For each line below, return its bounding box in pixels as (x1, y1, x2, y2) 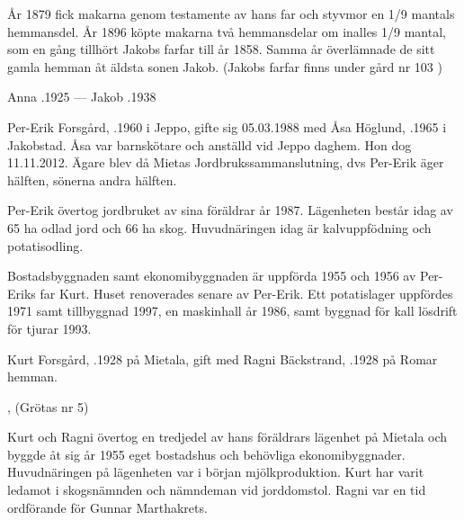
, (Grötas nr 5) (7, 397, 89, 416)
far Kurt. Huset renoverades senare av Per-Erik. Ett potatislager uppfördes (40, 283, 453, 302)
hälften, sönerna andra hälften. (7, 170, 177, 189)
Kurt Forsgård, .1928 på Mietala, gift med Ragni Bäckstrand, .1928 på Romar (7, 349, 438, 368)
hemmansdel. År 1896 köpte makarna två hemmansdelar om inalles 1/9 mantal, (7, 22, 446, 40)
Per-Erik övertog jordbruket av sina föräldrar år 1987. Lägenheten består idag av (7, 201, 453, 220)
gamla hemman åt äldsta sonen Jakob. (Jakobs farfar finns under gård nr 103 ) (7, 57, 442, 76)
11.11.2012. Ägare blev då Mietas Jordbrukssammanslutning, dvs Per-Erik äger (7, 153, 444, 172)
